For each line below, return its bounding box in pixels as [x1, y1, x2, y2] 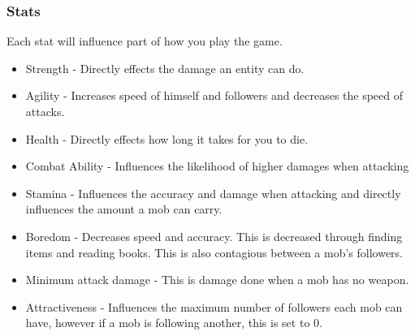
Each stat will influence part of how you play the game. [6, 32, 283, 50]
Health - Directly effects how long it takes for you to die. [25, 130, 309, 147]
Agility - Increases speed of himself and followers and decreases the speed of [25, 87, 404, 104]
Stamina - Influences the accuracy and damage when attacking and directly [25, 184, 401, 201]
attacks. [25, 103, 65, 119]
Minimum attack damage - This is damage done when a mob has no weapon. [25, 271, 409, 288]
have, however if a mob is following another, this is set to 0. [25, 314, 322, 331]
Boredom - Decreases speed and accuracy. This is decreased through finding [25, 227, 403, 244]
